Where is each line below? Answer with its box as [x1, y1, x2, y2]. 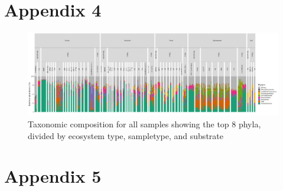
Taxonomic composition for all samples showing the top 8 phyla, [28, 117, 261, 130]
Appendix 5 [4, 164, 102, 188]
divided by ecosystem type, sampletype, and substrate [28, 129, 223, 141]
